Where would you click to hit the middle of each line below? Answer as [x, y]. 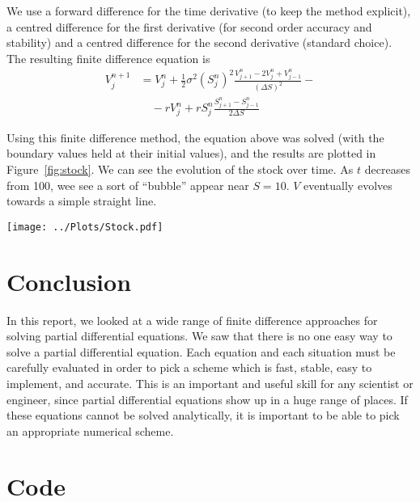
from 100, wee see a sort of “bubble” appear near [128, 185]
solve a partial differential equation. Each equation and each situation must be [201, 351]
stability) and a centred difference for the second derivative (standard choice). [199, 42]
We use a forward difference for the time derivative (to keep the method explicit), [209, 11]
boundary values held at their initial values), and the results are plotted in [191, 153]
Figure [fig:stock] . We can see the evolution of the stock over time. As [180, 169]
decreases [387, 169]
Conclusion [69, 281]
